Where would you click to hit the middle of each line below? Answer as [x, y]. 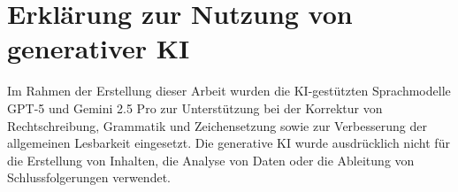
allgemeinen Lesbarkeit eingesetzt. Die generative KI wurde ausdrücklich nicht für [229, 143]
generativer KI [99, 48]
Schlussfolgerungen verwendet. [89, 177]
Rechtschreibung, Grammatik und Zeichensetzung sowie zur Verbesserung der [217, 125]
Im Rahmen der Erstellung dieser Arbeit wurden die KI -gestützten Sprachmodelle [229, 91]
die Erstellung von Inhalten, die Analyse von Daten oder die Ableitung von [211, 160]
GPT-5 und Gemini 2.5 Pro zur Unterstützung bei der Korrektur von [195, 108]
